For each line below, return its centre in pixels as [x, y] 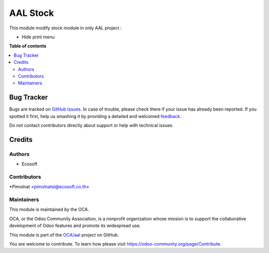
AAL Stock [32, 13]
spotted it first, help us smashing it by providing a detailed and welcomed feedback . [95, 116]
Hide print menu [38, 37]
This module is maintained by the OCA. [49, 210]
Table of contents [28, 46]
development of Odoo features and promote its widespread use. [75, 226]
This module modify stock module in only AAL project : [66, 28]
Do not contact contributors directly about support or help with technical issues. [91, 125]
